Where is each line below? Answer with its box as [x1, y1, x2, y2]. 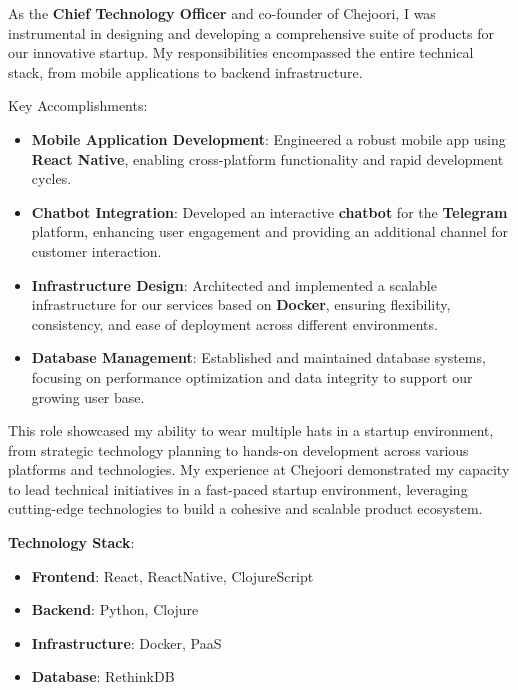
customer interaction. [31, 240, 162, 261]
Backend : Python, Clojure [31, 599, 199, 620]
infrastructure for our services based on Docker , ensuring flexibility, [31, 294, 451, 315]
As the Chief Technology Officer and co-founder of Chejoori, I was [8, 3, 436, 23]
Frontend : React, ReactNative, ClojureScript [31, 565, 314, 586]
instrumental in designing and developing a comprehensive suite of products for [8, 22, 494, 43]
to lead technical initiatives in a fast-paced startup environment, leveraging [8, 478, 468, 499]
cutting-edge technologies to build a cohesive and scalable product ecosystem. [8, 498, 483, 519]
